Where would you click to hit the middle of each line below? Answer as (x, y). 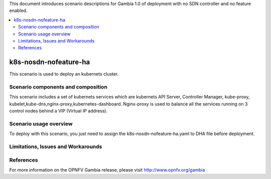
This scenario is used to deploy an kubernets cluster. (64, 74)
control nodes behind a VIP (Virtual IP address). (58, 111)
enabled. (18, 10)
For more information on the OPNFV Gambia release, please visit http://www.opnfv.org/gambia (107, 170)
